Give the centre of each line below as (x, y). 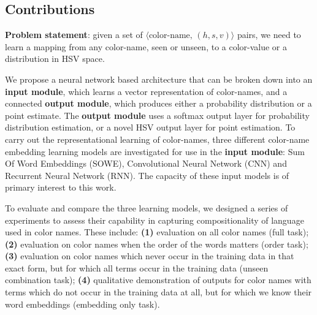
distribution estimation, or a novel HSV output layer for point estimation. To (150, 127)
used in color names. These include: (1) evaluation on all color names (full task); (157, 232)
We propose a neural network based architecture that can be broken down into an (159, 79)
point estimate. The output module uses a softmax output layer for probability (157, 115)
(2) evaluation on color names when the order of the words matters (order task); (157, 244)
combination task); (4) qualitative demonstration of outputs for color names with (158, 280)
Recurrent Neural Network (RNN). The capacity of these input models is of (147, 175)
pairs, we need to (269, 35)
